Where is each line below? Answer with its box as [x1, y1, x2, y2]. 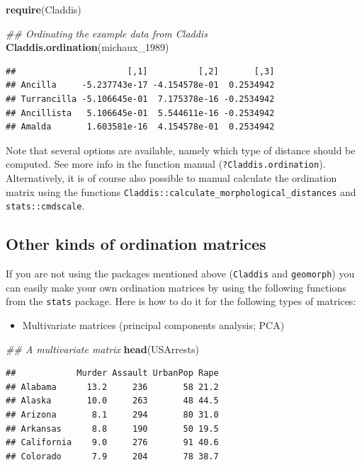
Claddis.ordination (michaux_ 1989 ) [6, 40, 169, 54]
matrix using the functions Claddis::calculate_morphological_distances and [6, 184, 356, 199]
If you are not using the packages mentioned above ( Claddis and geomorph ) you [6, 266, 355, 281]
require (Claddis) [6, 2, 81, 16]
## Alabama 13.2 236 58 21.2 [6, 381, 219, 392]
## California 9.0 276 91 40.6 [6, 437, 219, 448]
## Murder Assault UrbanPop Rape [6, 368, 219, 379]
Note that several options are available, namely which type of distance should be [6, 142, 356, 157]
